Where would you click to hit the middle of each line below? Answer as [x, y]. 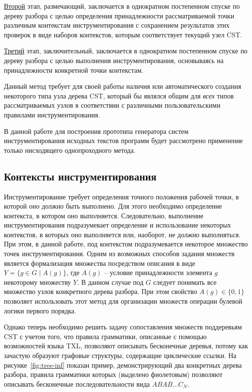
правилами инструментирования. [52, 114]
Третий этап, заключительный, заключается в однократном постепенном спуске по [126, 51]
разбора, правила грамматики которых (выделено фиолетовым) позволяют [113, 374]
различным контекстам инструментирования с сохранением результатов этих [117, 25]
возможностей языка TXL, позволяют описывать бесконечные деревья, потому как [126, 346]
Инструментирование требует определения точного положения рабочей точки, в [121, 196]
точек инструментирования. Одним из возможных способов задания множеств [119, 253]
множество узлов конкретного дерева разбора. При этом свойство [101, 291]
